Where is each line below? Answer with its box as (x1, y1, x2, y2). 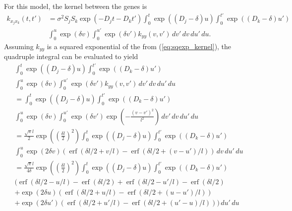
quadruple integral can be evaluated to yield (4, 51, 138, 61)
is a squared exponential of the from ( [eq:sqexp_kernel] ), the (47, 41, 232, 51)
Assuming (4, 41, 34, 51)
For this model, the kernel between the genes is (4, 1, 147, 11)
